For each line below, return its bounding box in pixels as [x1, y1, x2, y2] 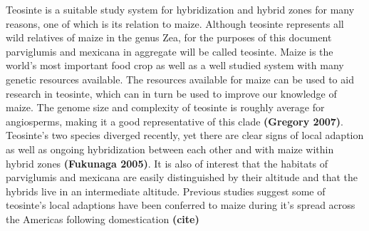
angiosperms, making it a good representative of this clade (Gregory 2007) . [6, 113, 343, 128]
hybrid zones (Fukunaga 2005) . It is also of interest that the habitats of [6, 155, 328, 170]
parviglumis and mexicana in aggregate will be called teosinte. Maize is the [6, 43, 333, 58]
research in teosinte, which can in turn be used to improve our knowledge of [6, 86, 337, 101]
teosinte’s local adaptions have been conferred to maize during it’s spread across [6, 197, 355, 212]
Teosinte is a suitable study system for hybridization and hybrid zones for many [6, 2, 355, 16]
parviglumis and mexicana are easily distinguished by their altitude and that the [6, 170, 358, 185]
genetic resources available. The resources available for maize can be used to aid [6, 71, 354, 86]
